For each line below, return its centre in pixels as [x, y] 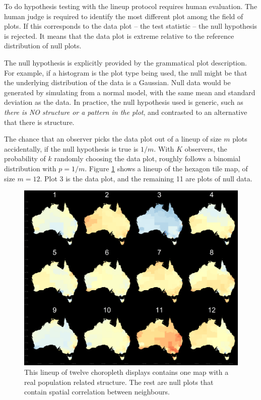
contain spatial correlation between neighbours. [97, 392]
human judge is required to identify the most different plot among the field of [124, 16]
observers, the [206, 148]
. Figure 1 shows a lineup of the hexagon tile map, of [166, 168]
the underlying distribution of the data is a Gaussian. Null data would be [117, 82]
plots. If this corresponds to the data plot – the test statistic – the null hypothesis [131, 26]
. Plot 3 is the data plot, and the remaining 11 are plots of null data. [146, 178]
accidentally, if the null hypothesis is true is [71, 148]
